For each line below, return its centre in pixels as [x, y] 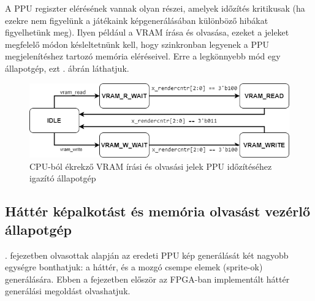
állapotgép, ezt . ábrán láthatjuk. [67, 68]
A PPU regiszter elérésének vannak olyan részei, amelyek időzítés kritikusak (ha [155, 8]
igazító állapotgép [63, 178]
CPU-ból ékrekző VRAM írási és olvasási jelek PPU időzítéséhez [151, 166]
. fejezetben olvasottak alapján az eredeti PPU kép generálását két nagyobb [147, 255]
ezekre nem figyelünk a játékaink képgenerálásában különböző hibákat [137, 20]
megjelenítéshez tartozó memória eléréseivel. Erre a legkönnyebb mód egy [143, 56]
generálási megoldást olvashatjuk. [68, 291]
